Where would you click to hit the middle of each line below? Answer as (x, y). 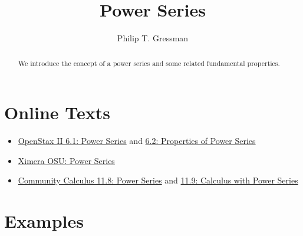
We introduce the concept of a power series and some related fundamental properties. (149, 63)
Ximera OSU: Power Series (66, 160)
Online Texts (57, 112)
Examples (44, 221)
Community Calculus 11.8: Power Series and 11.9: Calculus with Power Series (158, 180)
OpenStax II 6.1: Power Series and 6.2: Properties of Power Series (137, 141)
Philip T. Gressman (153, 38)
